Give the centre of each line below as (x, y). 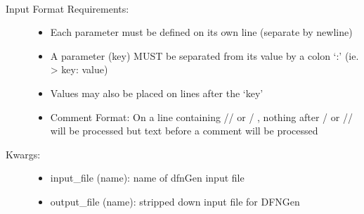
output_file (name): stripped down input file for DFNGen (175, 201)
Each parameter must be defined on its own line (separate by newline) (201, 32)
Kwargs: (23, 154)
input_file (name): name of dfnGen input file (147, 178)
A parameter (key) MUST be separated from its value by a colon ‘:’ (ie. (204, 55)
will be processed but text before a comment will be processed (184, 131)
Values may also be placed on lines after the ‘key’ (157, 93)
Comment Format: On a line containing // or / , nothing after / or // (201, 117)
